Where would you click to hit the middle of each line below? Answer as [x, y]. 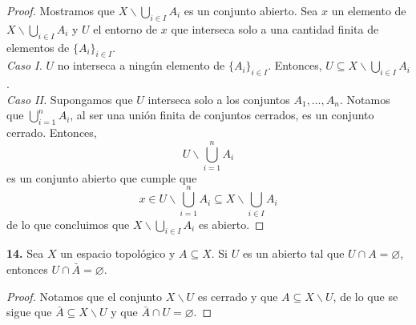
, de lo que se [366, 296]
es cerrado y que [238, 296]
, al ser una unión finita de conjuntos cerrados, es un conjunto [222, 115]
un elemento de [369, 10]
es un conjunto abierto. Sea [251, 10]
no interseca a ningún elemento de [141, 65]
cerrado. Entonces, [52, 132]
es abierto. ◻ [231, 224]
